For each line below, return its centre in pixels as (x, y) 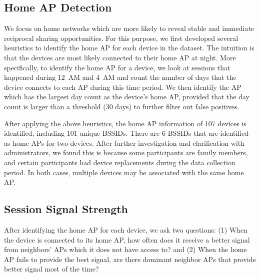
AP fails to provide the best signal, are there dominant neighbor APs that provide (130, 259)
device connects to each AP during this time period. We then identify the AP (123, 87)
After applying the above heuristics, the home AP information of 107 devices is (125, 123)
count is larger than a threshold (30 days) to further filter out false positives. (122, 106)
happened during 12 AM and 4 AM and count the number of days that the (120, 77)
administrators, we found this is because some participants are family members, (126, 152)
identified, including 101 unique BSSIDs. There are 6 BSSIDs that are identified (126, 133)
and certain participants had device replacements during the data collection (120, 162)
